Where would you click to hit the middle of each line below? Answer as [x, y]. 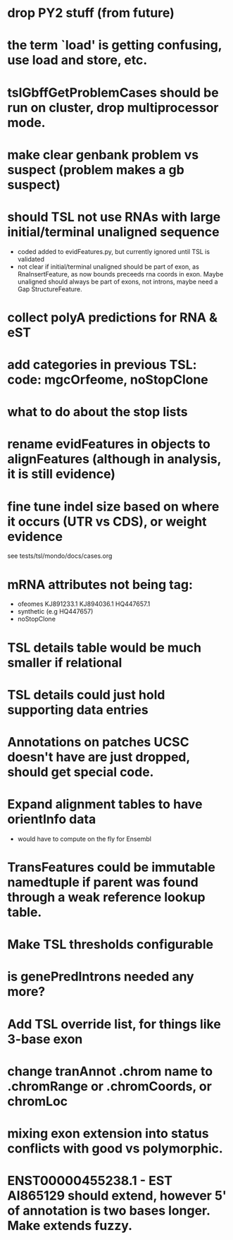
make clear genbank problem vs [103, 155]
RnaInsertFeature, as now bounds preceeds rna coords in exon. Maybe [120, 274]
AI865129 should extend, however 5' [117, 1196]
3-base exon [45, 1039]
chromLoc [38, 1101]
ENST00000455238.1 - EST [90, 1181]
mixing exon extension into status [108, 1133]
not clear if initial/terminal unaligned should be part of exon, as [108, 267]
